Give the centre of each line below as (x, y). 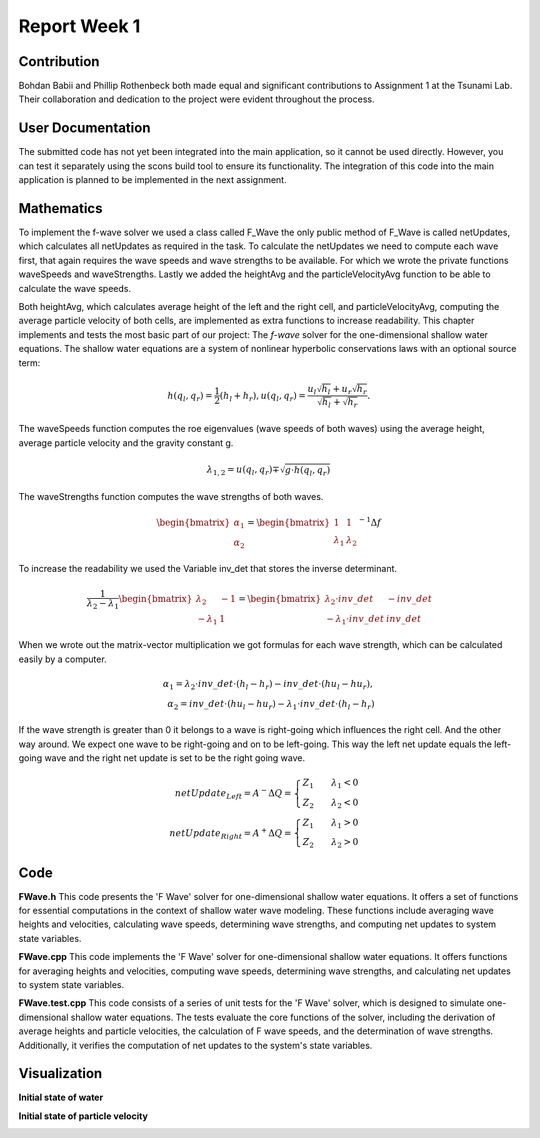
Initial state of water (61, 1097)
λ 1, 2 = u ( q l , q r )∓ (243, 470)
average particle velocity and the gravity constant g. (126, 442)
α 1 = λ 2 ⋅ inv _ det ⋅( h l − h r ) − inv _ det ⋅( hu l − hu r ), (268, 685)
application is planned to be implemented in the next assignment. (152, 180)
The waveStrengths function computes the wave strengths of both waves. (171, 496)
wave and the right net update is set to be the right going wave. (174, 757)
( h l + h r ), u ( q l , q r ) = (263, 397)
